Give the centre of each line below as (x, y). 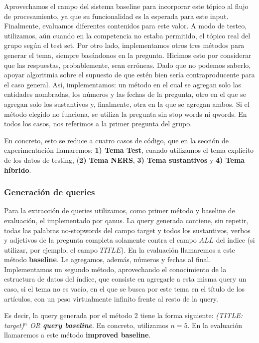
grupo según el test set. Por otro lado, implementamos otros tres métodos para (124, 45)
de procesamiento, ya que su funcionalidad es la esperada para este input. (116, 16)
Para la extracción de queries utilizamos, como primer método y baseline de (120, 210)
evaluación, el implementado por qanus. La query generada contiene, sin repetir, (126, 220)
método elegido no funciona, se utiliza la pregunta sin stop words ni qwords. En (126, 114)
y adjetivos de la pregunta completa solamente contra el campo (100, 240)
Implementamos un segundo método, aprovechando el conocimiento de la (115, 269)
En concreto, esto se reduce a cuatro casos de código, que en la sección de (116, 140)
